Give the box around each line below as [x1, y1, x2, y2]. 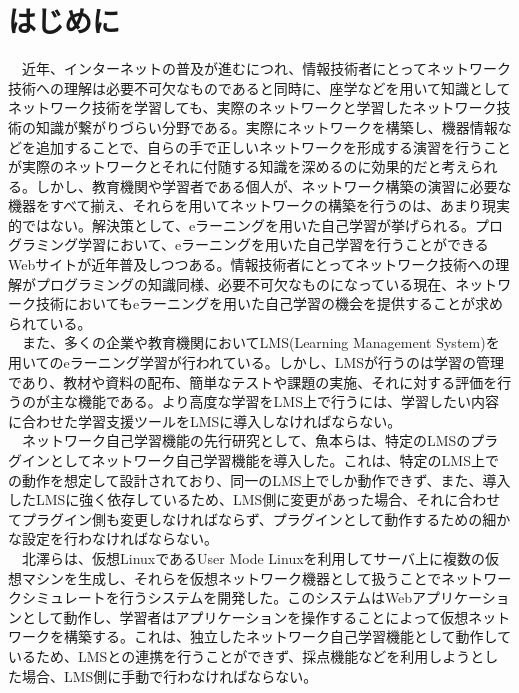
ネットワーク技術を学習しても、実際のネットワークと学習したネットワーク [8, 97, 497, 118]
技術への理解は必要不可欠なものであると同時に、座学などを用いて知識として [8, 77, 511, 98]
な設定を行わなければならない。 [8, 528, 218, 549]
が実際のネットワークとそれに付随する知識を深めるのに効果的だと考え [8, 156, 470, 177]
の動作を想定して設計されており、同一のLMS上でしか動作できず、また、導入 [8, 469, 511, 490]
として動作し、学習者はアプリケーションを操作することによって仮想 [21, 606, 469, 627]
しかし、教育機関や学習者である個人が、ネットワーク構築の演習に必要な [35, 175, 512, 196]
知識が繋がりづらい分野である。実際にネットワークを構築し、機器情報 [35, 116, 498, 137]
